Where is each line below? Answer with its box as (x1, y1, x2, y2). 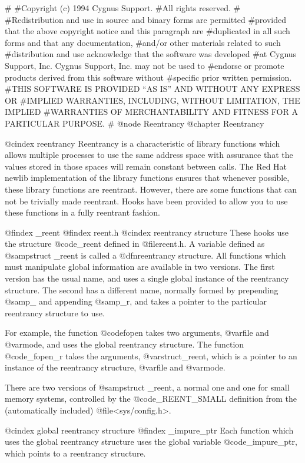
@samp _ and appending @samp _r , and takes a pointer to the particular (5, 295, 267, 307)
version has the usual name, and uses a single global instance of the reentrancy (5, 272, 289, 285)
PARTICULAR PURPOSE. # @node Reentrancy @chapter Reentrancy (5, 117, 264, 129)
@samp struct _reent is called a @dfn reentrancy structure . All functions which (5, 249, 286, 261)
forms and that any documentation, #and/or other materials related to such (5, 36, 281, 48)
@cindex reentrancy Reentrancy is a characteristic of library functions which (5, 137, 280, 149)
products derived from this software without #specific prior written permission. (5, 71, 292, 83)
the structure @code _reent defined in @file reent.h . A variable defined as (5, 237, 265, 250)
